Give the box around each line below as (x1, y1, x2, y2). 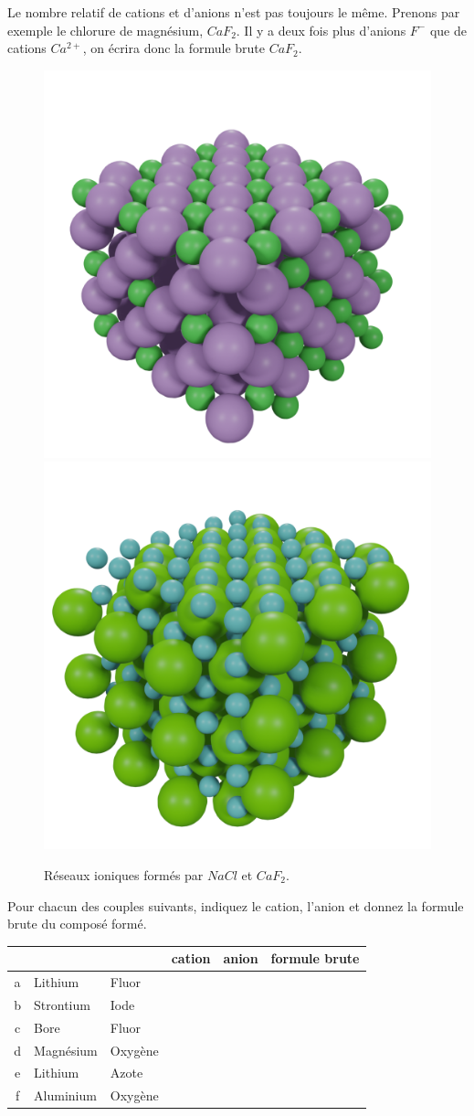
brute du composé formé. (7, 914, 147, 933)
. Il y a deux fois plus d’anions (236, 20, 406, 39)
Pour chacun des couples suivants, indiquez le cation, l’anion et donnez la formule (7, 896, 464, 915)
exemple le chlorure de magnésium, (7, 20, 204, 39)
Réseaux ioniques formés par (44, 865, 204, 884)
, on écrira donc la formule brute (82, 38, 265, 58)
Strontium (34, 994, 90, 1014)
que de (429, 20, 467, 39)
